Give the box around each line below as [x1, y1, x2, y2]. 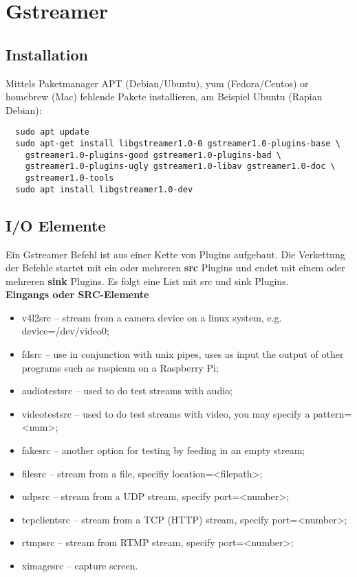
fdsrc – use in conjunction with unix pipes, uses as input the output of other [21, 347, 344, 361]
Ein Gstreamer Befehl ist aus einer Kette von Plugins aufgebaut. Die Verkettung [6, 247, 345, 261]
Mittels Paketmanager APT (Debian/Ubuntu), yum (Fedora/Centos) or [6, 76, 309, 90]
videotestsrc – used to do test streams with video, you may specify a [21, 406, 310, 420]
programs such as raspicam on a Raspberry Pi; [21, 360, 219, 374]
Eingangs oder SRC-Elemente [6, 287, 149, 302]
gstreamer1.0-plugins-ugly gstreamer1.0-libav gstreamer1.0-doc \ [25, 161, 336, 172]
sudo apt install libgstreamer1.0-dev [15, 184, 193, 194]
